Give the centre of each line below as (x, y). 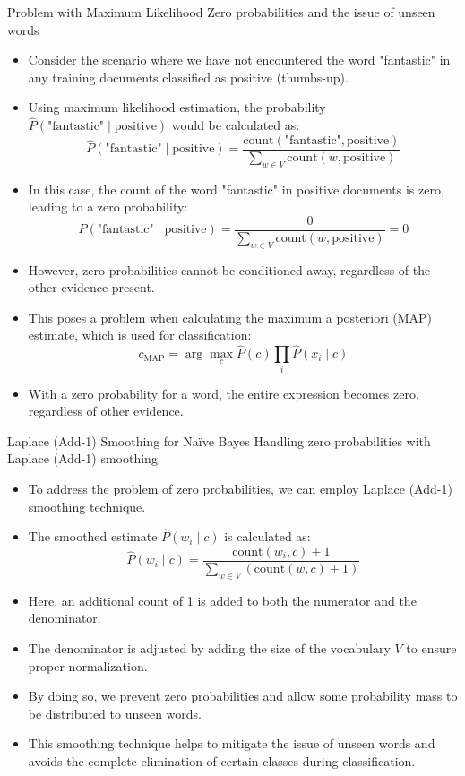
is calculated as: (267, 536)
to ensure (431, 648)
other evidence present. (91, 287)
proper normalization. (88, 665)
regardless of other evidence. (106, 411)
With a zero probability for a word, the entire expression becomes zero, (224, 393)
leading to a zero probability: (108, 207)
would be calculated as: (236, 125)
